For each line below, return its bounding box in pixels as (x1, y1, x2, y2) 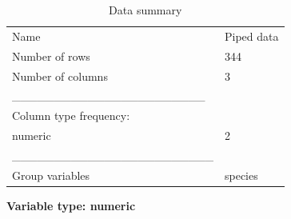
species (225, 166, 258, 183)
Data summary (109, 2, 182, 18)
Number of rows (12, 47, 90, 64)
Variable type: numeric (6, 197, 136, 213)
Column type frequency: (12, 107, 130, 124)
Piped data (225, 27, 279, 44)
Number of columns (12, 67, 108, 84)
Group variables (12, 166, 90, 183)
